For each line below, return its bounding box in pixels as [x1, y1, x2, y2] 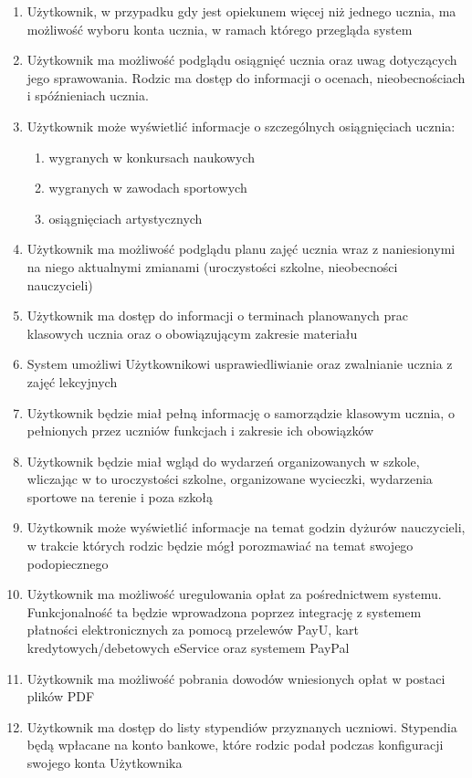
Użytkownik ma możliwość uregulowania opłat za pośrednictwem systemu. [26, 584, 442, 604]
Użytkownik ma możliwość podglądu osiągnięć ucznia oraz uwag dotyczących [26, 50, 457, 69]
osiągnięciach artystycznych [48, 208, 203, 227]
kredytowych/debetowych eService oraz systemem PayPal [26, 638, 350, 657]
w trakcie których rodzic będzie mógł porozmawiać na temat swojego [26, 536, 414, 555]
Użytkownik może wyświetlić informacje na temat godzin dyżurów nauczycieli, [26, 518, 466, 537]
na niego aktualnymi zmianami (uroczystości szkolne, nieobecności [26, 257, 398, 276]
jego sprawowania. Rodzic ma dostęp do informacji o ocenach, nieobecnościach [26, 68, 466, 87]
